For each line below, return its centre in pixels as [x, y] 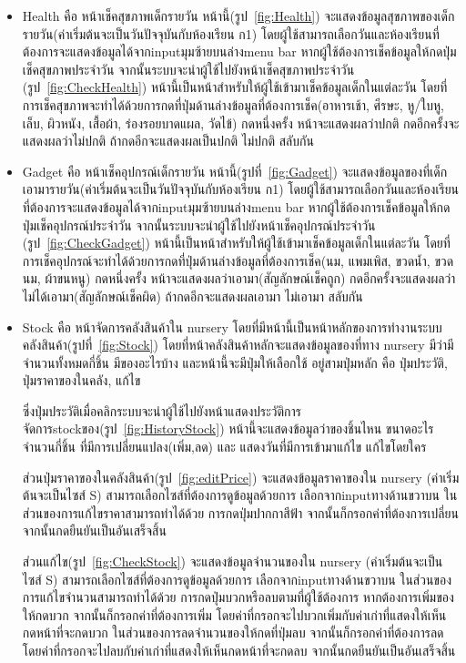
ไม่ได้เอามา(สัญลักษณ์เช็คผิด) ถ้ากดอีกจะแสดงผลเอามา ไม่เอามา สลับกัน [192, 296]
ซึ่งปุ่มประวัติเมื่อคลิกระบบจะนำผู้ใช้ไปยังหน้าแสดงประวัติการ [162, 410]
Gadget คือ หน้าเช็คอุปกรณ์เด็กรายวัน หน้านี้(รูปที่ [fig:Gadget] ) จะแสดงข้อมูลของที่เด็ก [235, 171]
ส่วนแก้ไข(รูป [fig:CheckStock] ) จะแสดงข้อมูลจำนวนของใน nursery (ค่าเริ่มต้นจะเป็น [233, 561]
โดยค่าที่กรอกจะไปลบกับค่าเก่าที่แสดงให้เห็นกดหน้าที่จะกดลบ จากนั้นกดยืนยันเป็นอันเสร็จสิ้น [239, 650]
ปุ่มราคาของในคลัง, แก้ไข [81, 380]
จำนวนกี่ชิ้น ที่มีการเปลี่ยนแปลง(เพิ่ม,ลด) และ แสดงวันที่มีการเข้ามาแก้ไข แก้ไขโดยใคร [224, 447]
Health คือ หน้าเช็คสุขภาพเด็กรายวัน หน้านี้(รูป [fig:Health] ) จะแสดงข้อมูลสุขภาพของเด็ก [238, 15]
